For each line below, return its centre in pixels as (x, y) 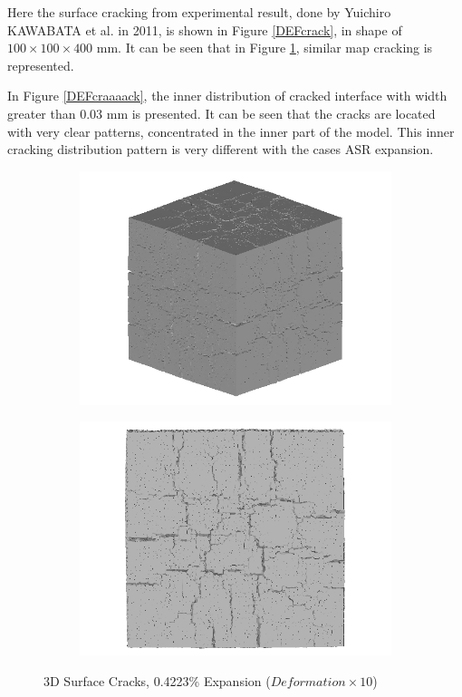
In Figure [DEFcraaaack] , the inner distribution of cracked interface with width (227, 96)
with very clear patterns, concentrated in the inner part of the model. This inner (231, 131)
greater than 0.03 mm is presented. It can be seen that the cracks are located (221, 113)
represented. (41, 65)
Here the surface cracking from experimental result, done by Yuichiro (199, 12)
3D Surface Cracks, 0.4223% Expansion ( (157, 680)
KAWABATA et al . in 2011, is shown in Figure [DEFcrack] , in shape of (205, 29)
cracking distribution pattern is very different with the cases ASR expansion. (221, 149)
